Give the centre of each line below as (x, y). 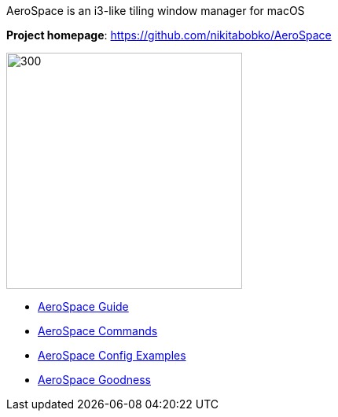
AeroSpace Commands (98, 331)
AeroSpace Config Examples (112, 355)
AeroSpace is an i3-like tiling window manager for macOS (156, 11)
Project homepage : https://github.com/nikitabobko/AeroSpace (169, 35)
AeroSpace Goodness (94, 380)
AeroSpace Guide (83, 306)
